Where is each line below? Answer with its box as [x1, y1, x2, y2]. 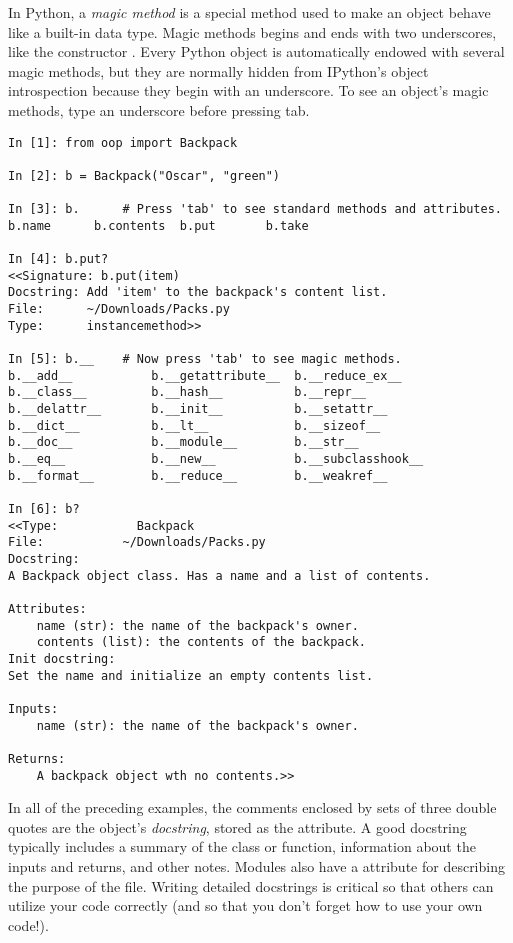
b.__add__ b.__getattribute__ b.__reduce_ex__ [8, 368, 402, 383]
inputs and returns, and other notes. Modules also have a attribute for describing [8, 855, 505, 876]
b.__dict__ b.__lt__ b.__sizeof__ [8, 418, 381, 433]
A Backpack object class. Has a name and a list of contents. [8, 568, 431, 583]
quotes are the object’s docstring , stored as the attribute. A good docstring [8, 816, 467, 837]
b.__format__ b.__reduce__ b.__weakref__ [8, 468, 388, 483]
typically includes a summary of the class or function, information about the [8, 836, 476, 857]
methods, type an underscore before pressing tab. [8, 99, 310, 120]
